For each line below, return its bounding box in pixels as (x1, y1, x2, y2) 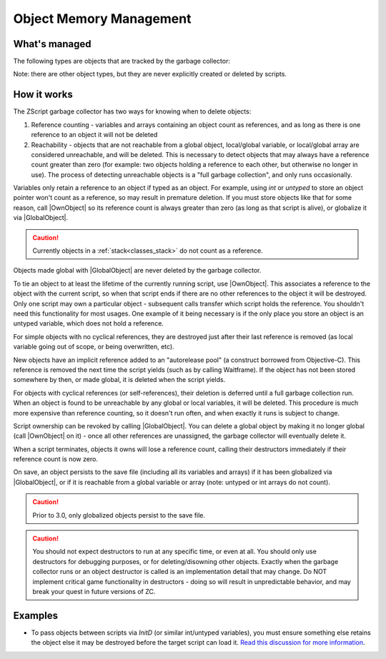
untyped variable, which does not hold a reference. (13, 319, 164, 328)
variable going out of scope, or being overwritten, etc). (13, 343, 174, 351)
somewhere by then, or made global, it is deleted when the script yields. (13, 376, 226, 384)
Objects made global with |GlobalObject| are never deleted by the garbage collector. (13, 266, 262, 275)
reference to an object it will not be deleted (31, 131, 158, 139)
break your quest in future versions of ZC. (32, 587, 156, 595)
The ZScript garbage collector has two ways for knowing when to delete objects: (13, 107, 252, 116)
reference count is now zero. (13, 455, 98, 463)
